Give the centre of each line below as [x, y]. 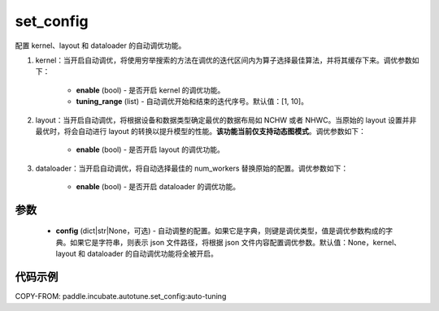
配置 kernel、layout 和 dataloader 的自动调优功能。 [100, 45]
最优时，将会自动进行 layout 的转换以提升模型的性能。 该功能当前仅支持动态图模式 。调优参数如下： [200, 131]
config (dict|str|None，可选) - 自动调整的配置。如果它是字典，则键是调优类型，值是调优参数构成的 [221, 231]
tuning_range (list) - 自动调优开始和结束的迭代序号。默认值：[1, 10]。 [192, 102]
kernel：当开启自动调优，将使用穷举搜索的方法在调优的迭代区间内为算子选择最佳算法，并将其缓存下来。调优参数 [224, 60]
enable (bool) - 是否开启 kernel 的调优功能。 [150, 90]
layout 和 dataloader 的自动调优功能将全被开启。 [137, 254]
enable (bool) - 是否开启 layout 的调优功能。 [150, 149]
